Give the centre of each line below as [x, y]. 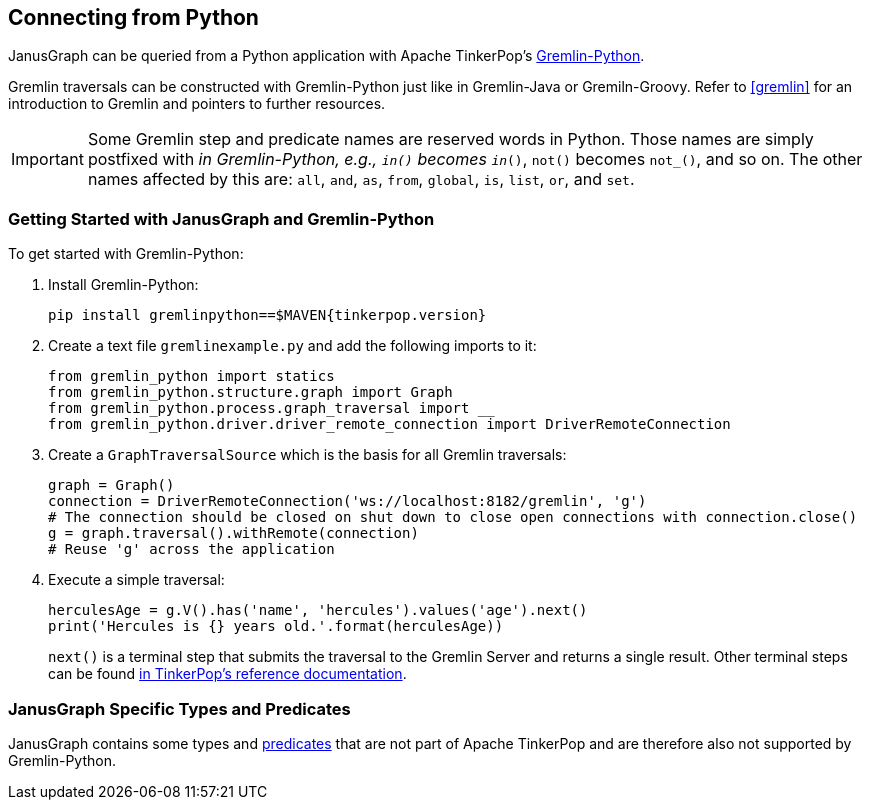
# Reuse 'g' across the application [191, 549]
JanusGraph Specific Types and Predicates [179, 708]
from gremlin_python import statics [191, 376]
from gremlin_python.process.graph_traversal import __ [271, 408]
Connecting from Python [133, 17]
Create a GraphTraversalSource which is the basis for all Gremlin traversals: [307, 455]
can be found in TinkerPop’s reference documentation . [227, 674]
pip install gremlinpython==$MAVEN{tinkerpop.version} [267, 315]
